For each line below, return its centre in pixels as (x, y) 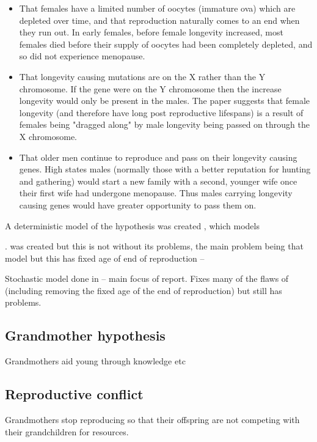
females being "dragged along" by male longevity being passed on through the (164, 124)
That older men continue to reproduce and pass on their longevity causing (158, 157)
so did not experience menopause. (82, 56)
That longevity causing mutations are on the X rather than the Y (142, 76)
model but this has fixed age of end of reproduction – (105, 258)
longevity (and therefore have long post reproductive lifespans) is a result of (161, 112)
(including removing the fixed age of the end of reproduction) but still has (144, 290)
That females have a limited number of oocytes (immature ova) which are (157, 8)
